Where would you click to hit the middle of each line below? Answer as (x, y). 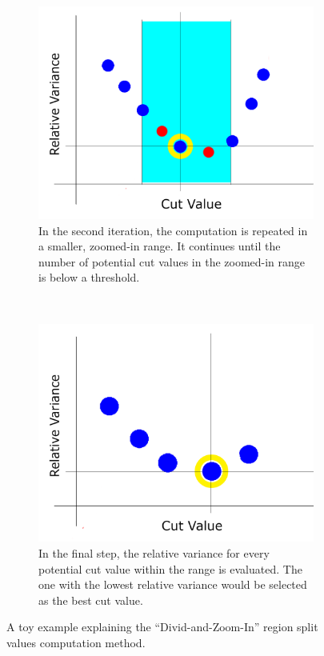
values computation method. (76, 642)
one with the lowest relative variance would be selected (173, 584)
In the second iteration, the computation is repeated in (173, 230)
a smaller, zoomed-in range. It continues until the (160, 246)
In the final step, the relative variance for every (154, 553)
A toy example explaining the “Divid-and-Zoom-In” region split (162, 627)
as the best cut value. (91, 600)
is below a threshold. (89, 277)
